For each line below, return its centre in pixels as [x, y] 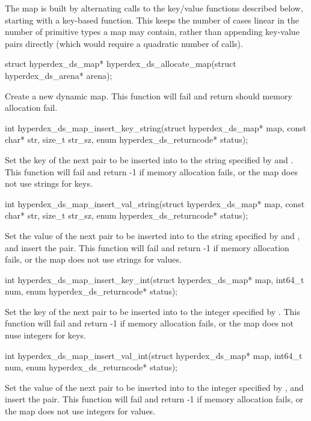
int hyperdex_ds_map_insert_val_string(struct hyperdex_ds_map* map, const [155, 203]
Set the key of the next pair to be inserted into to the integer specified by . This [152, 311]
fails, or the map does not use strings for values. [93, 259]
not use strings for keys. [49, 183]
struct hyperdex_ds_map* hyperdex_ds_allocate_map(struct [121, 64]
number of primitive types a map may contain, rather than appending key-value [152, 32]
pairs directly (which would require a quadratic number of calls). [124, 43]
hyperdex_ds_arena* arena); [59, 75]
